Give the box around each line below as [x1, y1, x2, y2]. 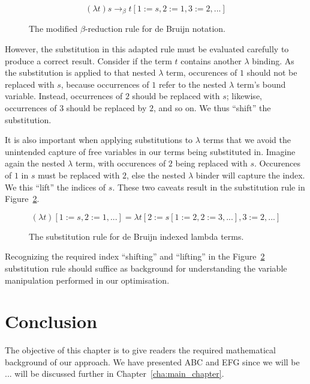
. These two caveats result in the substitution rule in [112, 180, 305, 193]
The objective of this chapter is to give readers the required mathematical [5, 344, 276, 356]
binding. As [252, 54, 294, 67]
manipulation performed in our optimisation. [5, 273, 170, 286]
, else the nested [127, 168, 186, 181]
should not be [246, 66, 297, 79]
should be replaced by [66, 102, 147, 114]
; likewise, [226, 90, 262, 102]
